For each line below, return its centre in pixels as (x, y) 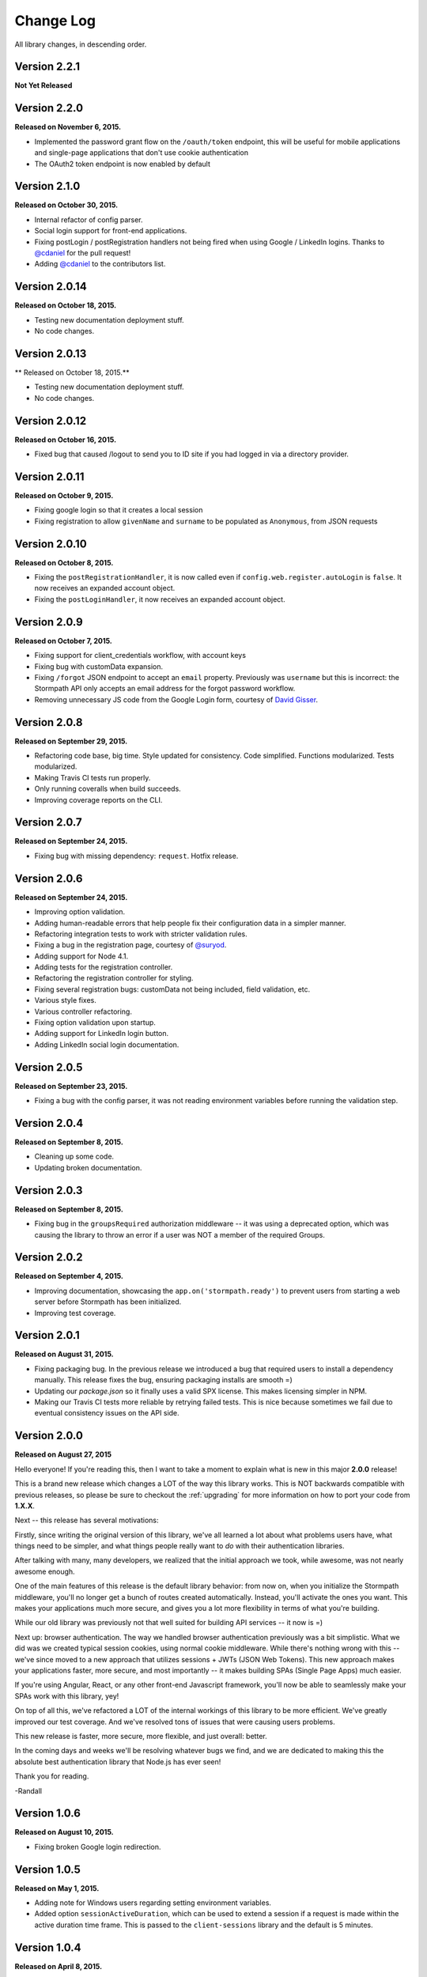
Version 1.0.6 (47, 1814)
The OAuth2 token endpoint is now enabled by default (123, 164)
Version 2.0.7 (48, 822)
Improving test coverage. (75, 1313)
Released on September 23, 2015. (71, 1086)
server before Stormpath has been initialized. (108, 1302)
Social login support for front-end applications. (111, 231)
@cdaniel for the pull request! (83, 253)
